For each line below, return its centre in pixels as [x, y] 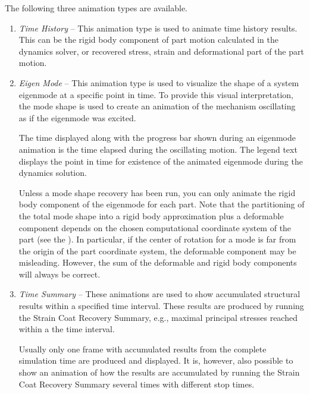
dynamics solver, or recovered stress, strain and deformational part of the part [161, 51]
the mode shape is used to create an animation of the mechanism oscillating [157, 106]
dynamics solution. [53, 173]
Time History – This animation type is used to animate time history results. [158, 28]
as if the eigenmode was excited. [77, 117]
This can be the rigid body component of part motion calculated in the [148, 40]
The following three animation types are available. [96, 8]
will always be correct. [60, 274]
